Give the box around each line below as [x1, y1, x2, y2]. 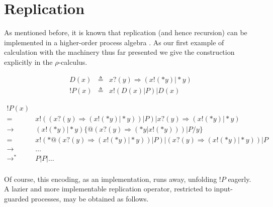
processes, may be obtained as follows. [31, 193, 149, 204]
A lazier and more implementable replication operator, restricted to [4, 183, 212, 194]
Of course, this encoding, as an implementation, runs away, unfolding [4, 173, 217, 184]
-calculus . [58, 56, 87, 67]
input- [214, 183, 233, 194]
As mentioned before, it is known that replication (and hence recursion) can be [4, 27, 247, 38]
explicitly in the [4, 56, 53, 67]
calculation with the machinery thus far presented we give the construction [4, 47, 235, 57]
